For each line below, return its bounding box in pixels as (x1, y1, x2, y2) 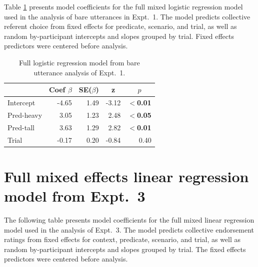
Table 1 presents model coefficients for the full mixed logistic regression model (4, 1, 243, 11)
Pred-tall (7, 122, 34, 132)
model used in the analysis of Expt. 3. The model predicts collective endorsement (4, 224, 254, 235)
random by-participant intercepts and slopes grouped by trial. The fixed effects (4, 244, 246, 254)
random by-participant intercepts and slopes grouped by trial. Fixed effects (4, 30, 234, 41)
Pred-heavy (7, 109, 42, 120)
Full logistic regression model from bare (18, 57, 140, 67)
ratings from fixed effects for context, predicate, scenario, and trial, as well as (4, 234, 241, 245)
